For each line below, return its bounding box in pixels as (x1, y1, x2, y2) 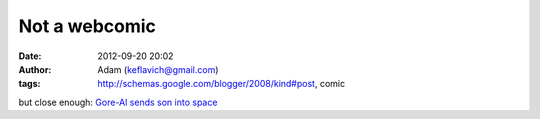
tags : (18, 78, 41, 90)
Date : (18, 50, 42, 62)
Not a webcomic (18, 15, 157, 37)
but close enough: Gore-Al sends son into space (18, 96, 218, 108)
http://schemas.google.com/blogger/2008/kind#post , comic (97, 78, 345, 90)
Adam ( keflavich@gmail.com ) (97, 63, 219, 75)
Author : (18, 63, 52, 75)
